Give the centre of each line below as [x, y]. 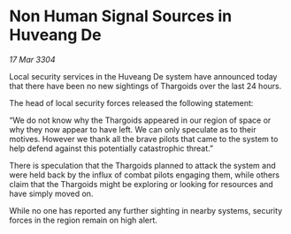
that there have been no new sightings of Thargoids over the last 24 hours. [145, 86]
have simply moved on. [51, 193]
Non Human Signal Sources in [121, 16]
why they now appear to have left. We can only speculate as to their [133, 129]
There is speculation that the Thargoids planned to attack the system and [142, 165]
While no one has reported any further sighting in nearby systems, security [146, 210]
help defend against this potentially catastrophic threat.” [111, 148]
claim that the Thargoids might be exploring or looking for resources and [142, 184]
